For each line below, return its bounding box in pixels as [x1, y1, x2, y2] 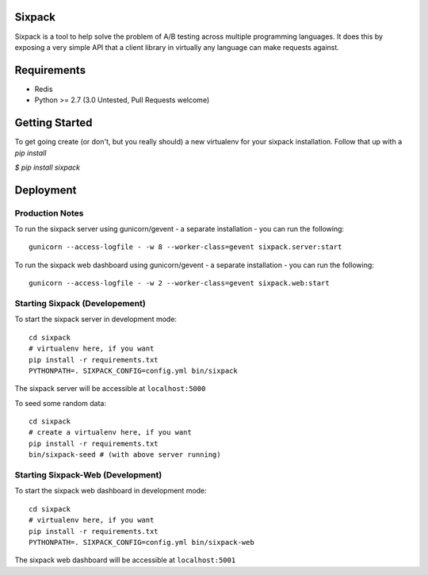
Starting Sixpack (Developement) [14, 297, 146, 309]
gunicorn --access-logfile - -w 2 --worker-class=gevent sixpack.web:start [29, 278, 330, 288]
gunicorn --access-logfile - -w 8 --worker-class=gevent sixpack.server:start [29, 243, 342, 251]
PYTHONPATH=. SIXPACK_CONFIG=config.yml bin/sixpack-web [29, 538, 255, 546]
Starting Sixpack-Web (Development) [14, 470, 162, 481]
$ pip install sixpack [14, 163, 81, 172]
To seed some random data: [14, 398, 107, 408]
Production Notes [14, 207, 84, 218]
